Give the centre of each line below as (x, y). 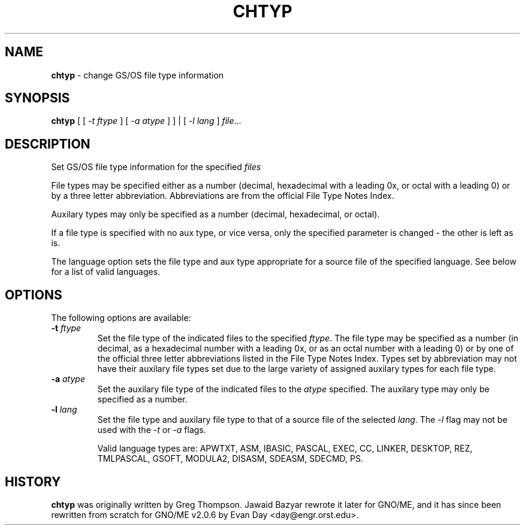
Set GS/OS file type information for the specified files (156, 167)
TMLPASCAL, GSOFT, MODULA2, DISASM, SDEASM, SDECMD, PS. (230, 459)
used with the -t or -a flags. (152, 430)
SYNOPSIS (37, 98)
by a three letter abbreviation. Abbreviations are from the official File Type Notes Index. (223, 196)
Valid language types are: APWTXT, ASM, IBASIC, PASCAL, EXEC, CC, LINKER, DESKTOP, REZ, (285, 449)
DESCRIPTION (48, 144)
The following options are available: (121, 318)
